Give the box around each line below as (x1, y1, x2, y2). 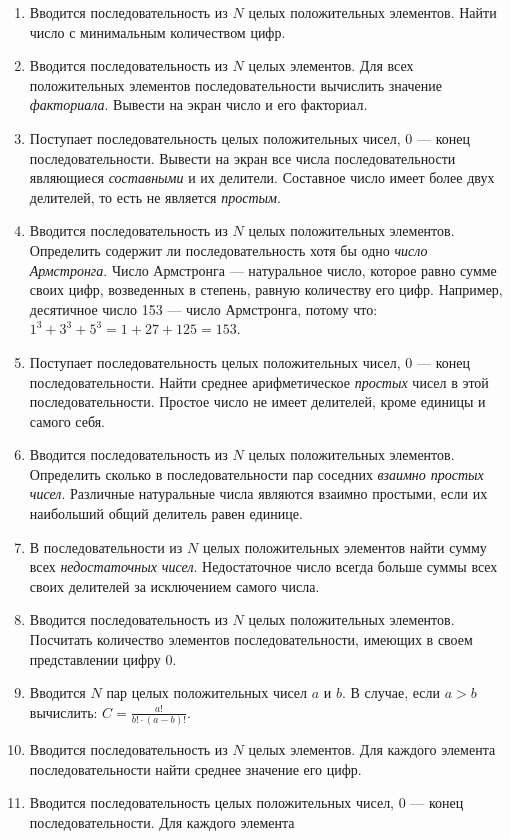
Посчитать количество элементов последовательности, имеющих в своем (29, 629, 473, 650)
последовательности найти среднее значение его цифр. (29, 758, 362, 779)
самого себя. (29, 410, 106, 431)
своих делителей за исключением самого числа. (29, 575, 320, 596)
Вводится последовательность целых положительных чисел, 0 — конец (29, 792, 464, 813)
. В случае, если (341, 682, 440, 703)
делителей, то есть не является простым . (29, 186, 281, 207)
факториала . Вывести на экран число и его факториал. (29, 94, 368, 115)
